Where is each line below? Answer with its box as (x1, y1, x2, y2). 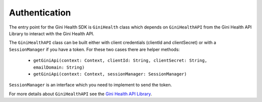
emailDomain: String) (33, 64, 85, 70)
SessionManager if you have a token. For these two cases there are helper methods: (9, 46, 180, 52)
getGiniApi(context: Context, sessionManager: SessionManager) (33, 71, 187, 77)
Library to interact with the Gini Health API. (9, 30, 95, 36)
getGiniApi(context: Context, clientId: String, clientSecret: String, (33, 58, 208, 63)
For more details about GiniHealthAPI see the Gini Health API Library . (9, 91, 152, 97)
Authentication (9, 7, 71, 18)
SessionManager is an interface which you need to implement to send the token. (9, 82, 172, 88)
